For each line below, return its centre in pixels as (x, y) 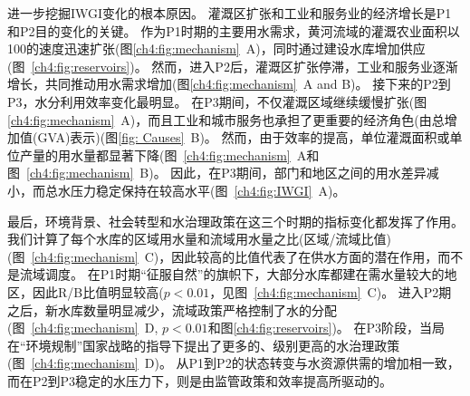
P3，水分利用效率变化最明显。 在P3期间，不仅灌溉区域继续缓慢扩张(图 (217, 101)
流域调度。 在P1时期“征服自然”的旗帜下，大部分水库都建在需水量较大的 (232, 274)
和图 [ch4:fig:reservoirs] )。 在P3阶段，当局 (326, 328)
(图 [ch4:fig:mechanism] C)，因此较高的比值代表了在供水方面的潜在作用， (223, 256)
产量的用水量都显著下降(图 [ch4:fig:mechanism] (155, 155)
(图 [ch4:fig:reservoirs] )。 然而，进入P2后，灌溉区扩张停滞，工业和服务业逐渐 (233, 66)
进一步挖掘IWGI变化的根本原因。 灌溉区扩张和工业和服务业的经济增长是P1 (230, 13)
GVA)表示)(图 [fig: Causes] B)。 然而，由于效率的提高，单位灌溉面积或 (244, 137)
